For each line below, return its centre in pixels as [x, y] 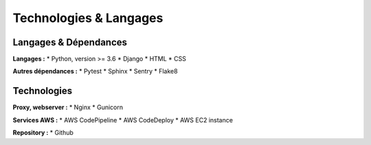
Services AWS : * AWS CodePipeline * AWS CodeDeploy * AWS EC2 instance [123, 120]
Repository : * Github [43, 133]
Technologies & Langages [88, 18]
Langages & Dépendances [70, 42]
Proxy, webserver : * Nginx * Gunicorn [68, 107]
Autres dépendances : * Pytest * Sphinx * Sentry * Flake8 [95, 71]
